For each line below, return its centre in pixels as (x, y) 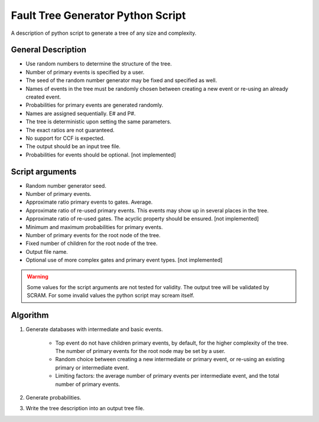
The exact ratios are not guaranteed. (70, 130)
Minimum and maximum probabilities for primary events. (94, 227)
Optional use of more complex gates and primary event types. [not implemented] (124, 260)
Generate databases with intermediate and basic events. (95, 329)
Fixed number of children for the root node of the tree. (92, 243)
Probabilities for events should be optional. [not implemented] (101, 155)
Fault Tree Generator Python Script (98, 15)
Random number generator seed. (66, 185)
